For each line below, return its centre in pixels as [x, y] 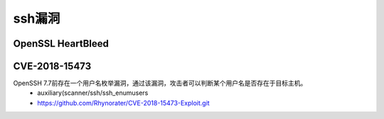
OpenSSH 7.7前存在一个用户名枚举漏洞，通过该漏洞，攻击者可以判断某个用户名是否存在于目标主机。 [160, 83]
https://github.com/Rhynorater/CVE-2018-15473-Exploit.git [123, 103]
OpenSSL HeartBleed [61, 44]
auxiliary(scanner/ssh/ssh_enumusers [93, 93]
